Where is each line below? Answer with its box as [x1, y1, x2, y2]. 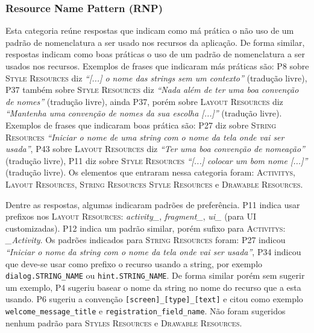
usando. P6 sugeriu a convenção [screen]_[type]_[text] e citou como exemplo [5, 293, 303, 305]
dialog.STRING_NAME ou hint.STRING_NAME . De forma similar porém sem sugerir [5, 269, 305, 282]
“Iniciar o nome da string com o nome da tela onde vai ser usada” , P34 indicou [5, 245, 301, 258]
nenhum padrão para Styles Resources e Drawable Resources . [5, 316, 242, 329]
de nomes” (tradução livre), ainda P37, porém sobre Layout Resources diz [5, 95, 283, 107]
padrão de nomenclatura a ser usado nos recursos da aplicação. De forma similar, [5, 36, 305, 48]
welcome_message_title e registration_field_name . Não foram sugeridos [5, 305, 286, 317]
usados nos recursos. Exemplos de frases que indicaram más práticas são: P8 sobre [5, 60, 309, 72]
